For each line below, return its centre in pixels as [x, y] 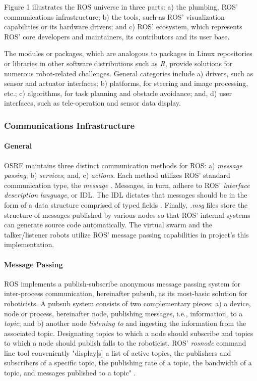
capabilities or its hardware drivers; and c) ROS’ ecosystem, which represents [123, 27]
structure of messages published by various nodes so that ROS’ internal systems [127, 215]
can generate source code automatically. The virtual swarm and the [108, 225]
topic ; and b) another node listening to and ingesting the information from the [125, 323]
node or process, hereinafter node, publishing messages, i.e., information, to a [123, 313]
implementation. [29, 244]
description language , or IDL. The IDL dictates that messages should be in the [126, 195]
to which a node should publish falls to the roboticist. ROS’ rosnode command [125, 343]
